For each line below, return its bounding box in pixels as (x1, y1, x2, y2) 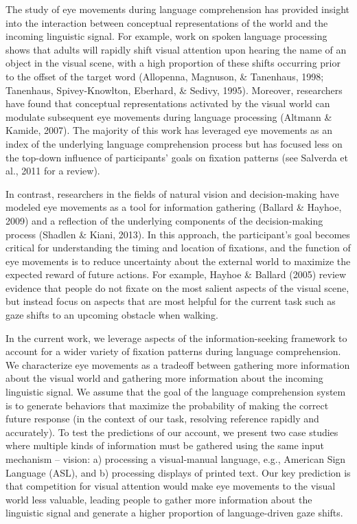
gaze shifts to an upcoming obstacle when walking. (5, 308, 218, 322)
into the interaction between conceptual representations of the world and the (5, 15, 328, 30)
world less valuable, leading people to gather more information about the (5, 492, 312, 506)
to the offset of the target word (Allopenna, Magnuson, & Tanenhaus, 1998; (5, 69, 324, 83)
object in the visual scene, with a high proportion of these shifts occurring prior (5, 56, 341, 70)
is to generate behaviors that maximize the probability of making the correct (5, 398, 329, 412)
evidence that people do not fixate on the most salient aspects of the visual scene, (5, 280, 349, 295)
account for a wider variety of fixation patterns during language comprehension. (5, 344, 341, 358)
